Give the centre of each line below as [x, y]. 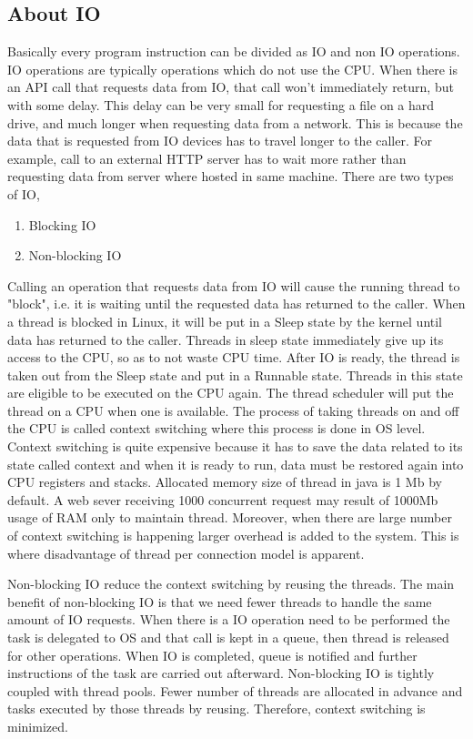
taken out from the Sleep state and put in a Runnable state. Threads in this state [235, 375]
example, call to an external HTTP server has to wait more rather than [207, 158]
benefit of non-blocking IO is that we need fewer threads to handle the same [220, 601]
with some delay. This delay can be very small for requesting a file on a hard [221, 104]
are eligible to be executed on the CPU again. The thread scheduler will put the [231, 393]
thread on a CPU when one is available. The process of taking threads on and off [233, 410]
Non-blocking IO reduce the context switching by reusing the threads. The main [231, 584]
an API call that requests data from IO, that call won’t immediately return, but [231, 87]
